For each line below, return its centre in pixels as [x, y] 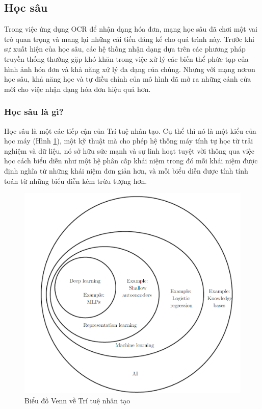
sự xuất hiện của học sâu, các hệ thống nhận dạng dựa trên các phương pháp [125, 49]
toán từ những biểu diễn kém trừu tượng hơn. [76, 181]
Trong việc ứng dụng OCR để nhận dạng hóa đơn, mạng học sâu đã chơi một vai [131, 29]
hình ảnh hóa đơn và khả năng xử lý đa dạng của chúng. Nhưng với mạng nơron [130, 69]
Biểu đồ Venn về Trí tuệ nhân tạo [77, 401]
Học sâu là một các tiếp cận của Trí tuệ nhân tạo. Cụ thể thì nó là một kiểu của [130, 130]
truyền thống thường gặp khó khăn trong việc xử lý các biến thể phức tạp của [126, 58]
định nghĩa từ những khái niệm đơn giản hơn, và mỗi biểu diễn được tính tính [126, 170]
